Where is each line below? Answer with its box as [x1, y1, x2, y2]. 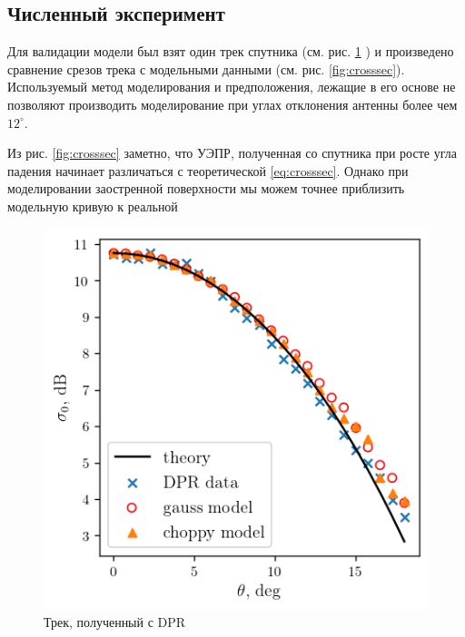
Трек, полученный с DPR [44, 612, 186, 632]
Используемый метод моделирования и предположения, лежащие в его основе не [7, 77, 456, 96]
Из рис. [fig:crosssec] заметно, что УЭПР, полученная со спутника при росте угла [7, 143, 457, 162]
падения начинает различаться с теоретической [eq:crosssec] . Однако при [7, 161, 409, 180]
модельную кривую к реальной [7, 196, 178, 215]
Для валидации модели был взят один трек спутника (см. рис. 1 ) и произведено [7, 42, 454, 61]
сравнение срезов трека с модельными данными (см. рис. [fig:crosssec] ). [7, 59, 405, 78]
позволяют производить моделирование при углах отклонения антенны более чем [7, 94, 458, 113]
